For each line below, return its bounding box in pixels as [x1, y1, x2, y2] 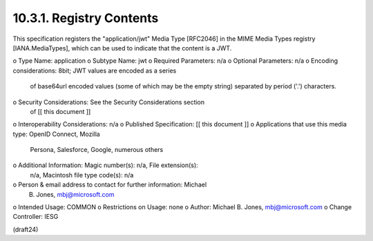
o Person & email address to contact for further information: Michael [12, 180, 207, 189]
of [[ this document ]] [30, 107, 91, 115]
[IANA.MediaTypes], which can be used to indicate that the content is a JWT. [12, 44, 232, 52]
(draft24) [12, 225, 39, 233]
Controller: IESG [12, 213, 59, 221]
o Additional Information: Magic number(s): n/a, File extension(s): [12, 161, 198, 169]
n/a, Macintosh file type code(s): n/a [30, 171, 134, 179]
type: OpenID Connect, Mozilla [12, 130, 100, 138]
